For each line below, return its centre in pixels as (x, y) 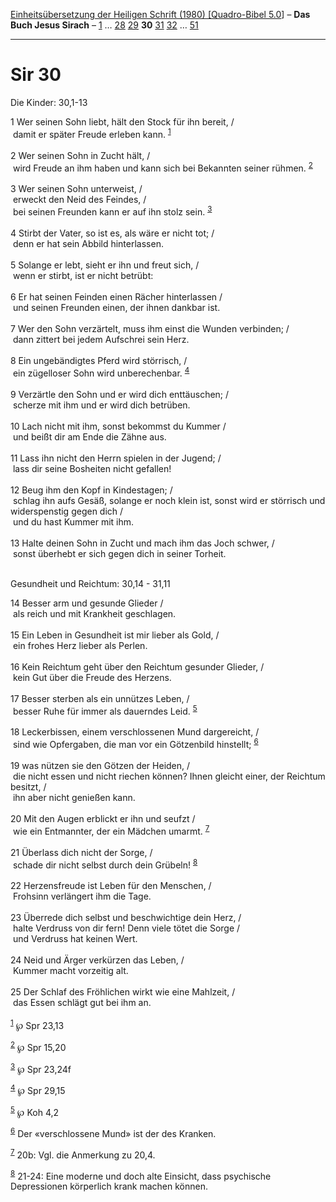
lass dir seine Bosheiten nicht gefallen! (92, 468)
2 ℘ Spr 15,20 (38, 1046)
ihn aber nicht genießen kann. (74, 797)
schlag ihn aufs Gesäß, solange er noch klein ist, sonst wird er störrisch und (169, 500)
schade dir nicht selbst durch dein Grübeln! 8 (105, 864)
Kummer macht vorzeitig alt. (70, 971)
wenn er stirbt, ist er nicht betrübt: (83, 275)
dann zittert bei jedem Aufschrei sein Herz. (101, 339)
